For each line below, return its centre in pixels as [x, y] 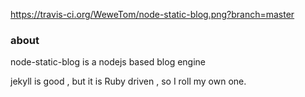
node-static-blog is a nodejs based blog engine [108, 62]
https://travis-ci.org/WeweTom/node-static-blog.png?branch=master [152, 14]
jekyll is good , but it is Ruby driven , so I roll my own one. [128, 81]
